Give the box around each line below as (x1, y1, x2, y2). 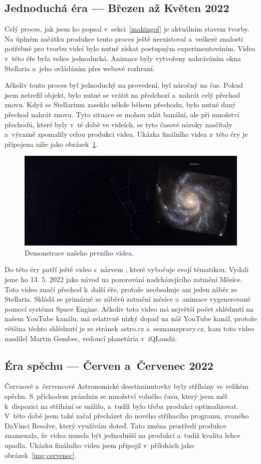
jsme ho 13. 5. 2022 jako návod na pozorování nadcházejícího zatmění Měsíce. (5, 274, 242, 284)
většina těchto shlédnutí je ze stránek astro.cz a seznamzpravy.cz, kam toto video (5, 323, 254, 333)
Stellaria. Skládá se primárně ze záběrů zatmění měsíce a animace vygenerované (5, 294, 251, 304)
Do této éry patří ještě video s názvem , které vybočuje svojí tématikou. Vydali (5, 264, 249, 275)
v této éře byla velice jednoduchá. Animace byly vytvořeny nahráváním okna (5, 53, 241, 63)
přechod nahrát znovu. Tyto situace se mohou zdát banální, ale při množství (5, 109, 239, 119)
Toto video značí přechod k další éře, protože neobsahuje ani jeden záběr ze (5, 284, 237, 294)
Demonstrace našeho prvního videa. (25, 247, 134, 258)
